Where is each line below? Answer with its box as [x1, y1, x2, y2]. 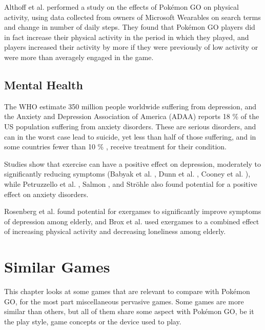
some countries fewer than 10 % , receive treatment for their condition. [4, 141, 227, 152]
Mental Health [4, 76, 83, 92]
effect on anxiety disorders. [4, 188, 89, 199]
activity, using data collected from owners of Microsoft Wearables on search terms [4, 11, 261, 22]
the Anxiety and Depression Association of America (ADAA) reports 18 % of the [4, 111, 259, 122]
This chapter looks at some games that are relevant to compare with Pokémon [4, 286, 250, 297]
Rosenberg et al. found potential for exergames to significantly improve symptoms [4, 206, 261, 217]
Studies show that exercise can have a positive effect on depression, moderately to [4, 158, 261, 169]
